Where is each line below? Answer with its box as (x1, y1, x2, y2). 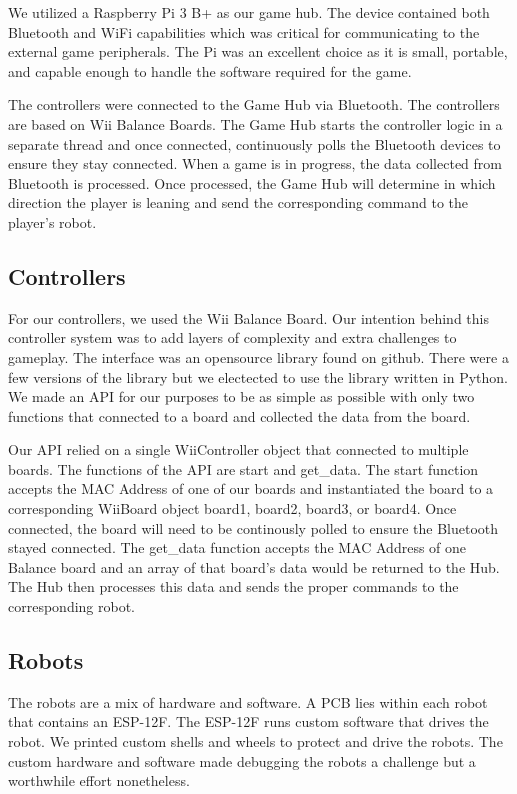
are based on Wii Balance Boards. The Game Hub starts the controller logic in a (8, 113, 503, 134)
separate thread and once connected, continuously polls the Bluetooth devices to (8, 133, 501, 154)
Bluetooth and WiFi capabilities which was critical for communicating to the (8, 21, 480, 42)
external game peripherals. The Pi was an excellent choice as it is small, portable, (8, 41, 508, 62)
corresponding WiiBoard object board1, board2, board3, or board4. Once (8, 498, 457, 519)
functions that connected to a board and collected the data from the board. (8, 405, 471, 426)
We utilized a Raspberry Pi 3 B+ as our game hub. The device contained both (8, 2, 490, 22)
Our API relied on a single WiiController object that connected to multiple (8, 439, 469, 460)
